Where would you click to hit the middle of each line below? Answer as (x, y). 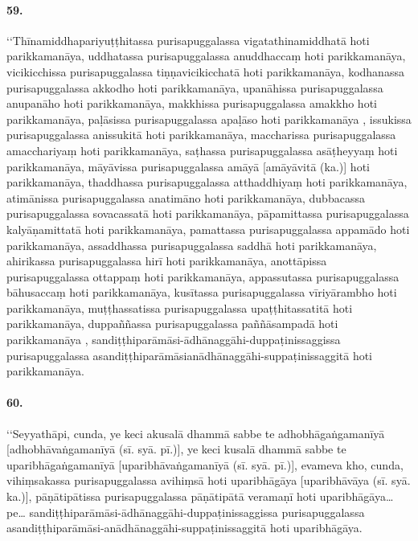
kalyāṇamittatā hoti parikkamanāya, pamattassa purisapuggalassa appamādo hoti (208, 229)
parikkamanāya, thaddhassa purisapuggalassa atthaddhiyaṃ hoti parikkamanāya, (207, 182)
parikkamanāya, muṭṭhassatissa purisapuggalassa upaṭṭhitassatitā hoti (180, 307)
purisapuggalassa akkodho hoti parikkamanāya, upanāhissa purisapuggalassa (195, 87)
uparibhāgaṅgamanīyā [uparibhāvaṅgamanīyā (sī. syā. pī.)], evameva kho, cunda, (205, 464)
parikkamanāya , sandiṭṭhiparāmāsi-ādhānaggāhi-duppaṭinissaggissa (174, 340)
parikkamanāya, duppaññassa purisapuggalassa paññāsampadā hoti (172, 324)
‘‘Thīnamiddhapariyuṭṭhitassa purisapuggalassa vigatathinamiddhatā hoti (188, 40)
